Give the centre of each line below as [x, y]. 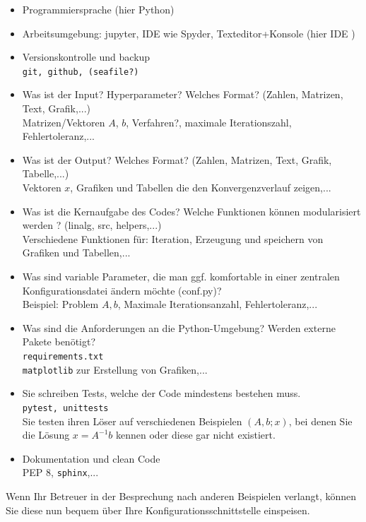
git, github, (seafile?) [81, 72]
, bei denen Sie [320, 421]
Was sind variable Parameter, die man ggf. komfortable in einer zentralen [181, 276]
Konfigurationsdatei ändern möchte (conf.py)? [122, 290]
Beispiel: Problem [60, 304]
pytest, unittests [65, 408]
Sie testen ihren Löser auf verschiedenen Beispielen [132, 421]
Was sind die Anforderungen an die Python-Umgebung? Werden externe [179, 327]
